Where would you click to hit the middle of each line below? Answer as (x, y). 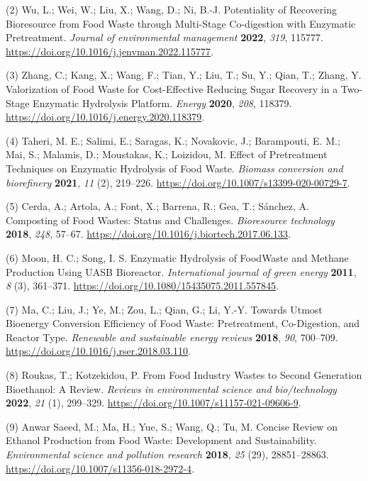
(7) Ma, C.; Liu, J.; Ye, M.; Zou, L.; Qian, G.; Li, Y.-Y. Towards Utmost (164, 309)
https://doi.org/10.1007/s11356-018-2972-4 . (100, 468)
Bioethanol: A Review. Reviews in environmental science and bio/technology (171, 388)
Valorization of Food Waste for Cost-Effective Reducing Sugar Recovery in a (172, 88)
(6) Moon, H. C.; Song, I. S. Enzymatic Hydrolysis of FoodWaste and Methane (177, 257)
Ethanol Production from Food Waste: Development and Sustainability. (161, 440)
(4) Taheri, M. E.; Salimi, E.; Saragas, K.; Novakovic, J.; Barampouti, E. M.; (173, 140)
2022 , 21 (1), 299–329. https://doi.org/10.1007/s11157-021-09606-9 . (154, 403)
